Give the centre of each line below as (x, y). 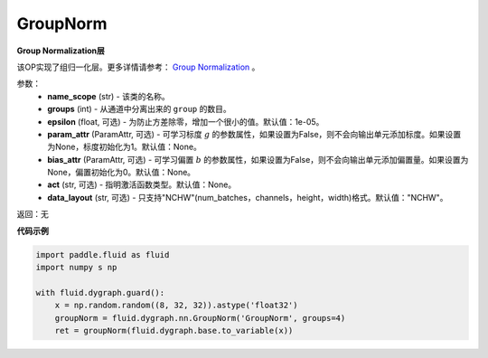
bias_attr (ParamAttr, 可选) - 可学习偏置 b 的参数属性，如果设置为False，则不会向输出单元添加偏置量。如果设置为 (258, 159)
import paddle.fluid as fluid (103, 254)
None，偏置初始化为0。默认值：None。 (122, 173)
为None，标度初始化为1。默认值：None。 (125, 147)
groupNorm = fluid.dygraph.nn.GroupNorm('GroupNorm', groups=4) (200, 318)
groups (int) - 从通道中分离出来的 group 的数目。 (139, 109)
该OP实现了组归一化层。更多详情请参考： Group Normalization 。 (138, 67)
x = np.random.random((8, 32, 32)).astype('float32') (176, 306)
